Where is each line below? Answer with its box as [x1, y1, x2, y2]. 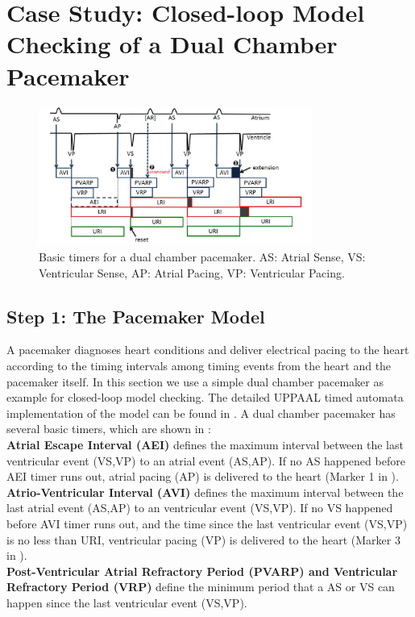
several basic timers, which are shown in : [6, 420, 211, 437]
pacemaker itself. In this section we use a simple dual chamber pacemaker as [6, 373, 384, 390]
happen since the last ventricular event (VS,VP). [6, 594, 247, 611]
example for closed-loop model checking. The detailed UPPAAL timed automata [6, 389, 404, 406]
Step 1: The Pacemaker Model [6, 303, 265, 328]
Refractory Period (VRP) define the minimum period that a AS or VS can [6, 578, 395, 595]
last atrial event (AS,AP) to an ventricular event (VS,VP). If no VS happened [6, 499, 393, 516]
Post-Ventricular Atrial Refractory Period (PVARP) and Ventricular [6, 562, 398, 579]
